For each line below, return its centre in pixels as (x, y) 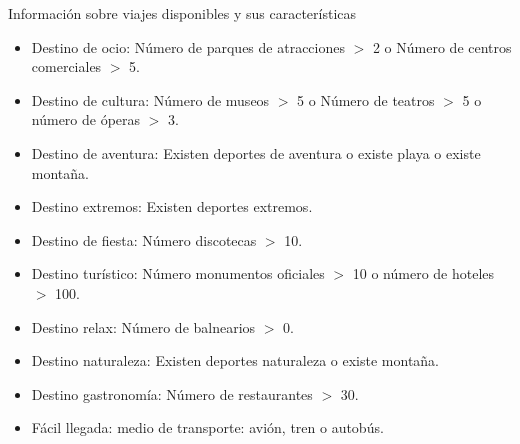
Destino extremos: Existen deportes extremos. (172, 206)
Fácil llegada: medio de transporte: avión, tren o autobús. (207, 427)
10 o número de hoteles (423, 273)
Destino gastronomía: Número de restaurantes (172, 393)
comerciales (66, 66)
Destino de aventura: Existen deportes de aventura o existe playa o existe (256, 152)
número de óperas (86, 119)
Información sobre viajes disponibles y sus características (182, 13)
